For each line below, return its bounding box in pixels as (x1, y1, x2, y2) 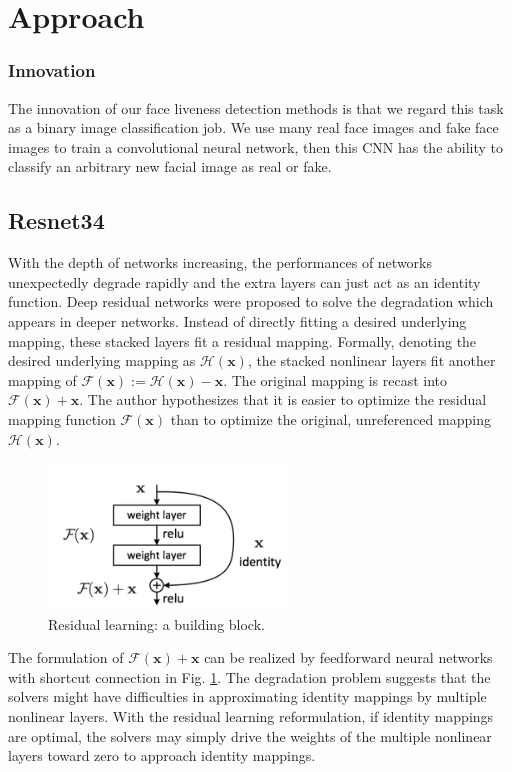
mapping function (8, 408, 116, 429)
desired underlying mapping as (8, 350, 196, 371)
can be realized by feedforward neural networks (204, 647, 493, 668)
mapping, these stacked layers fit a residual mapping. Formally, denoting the (8, 330, 477, 351)
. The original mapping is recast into (223, 369, 448, 390)
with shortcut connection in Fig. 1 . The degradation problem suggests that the (8, 666, 491, 687)
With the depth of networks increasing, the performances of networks (8, 252, 433, 273)
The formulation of (8, 647, 124, 668)
